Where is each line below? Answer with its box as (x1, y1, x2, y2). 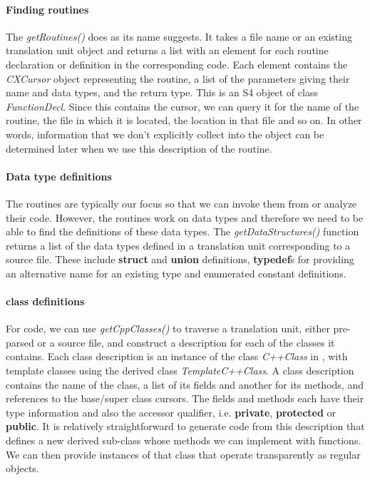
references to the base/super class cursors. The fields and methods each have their (6, 391, 364, 406)
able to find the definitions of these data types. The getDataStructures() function (6, 224, 359, 239)
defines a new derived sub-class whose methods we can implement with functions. (6, 433, 361, 448)
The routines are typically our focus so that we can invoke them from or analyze (6, 195, 357, 210)
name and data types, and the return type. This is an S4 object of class (6, 85, 318, 100)
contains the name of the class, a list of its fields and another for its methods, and (6, 377, 364, 392)
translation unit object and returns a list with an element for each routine (6, 43, 329, 58)
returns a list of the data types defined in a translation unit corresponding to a (6, 238, 351, 252)
